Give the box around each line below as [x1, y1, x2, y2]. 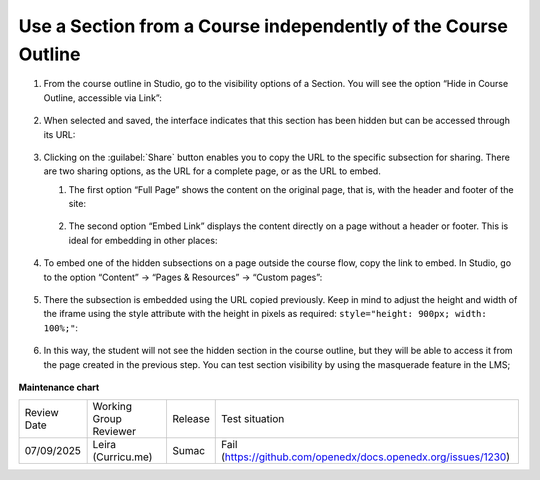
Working [92, 400, 133, 414]
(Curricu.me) [92, 450, 153, 464]
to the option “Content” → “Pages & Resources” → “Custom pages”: [43, 271, 323, 283]
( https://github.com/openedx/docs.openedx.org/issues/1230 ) [221, 450, 510, 464]
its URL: [43, 128, 76, 140]
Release [172, 412, 210, 426]
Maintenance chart [18, 381, 100, 393]
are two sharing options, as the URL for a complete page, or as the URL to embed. [43, 165, 382, 177]
